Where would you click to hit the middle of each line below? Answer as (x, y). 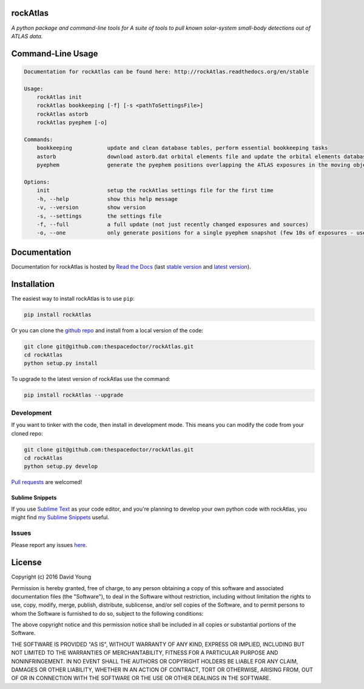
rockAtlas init (59, 97)
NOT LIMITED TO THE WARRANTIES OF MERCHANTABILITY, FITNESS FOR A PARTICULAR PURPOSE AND (145, 653)
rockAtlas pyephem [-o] (72, 123)
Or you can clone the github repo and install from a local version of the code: (107, 330)
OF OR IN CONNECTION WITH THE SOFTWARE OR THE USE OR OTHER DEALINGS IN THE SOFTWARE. (141, 678)
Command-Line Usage (55, 54)
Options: (37, 182)
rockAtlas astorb (62, 114)
